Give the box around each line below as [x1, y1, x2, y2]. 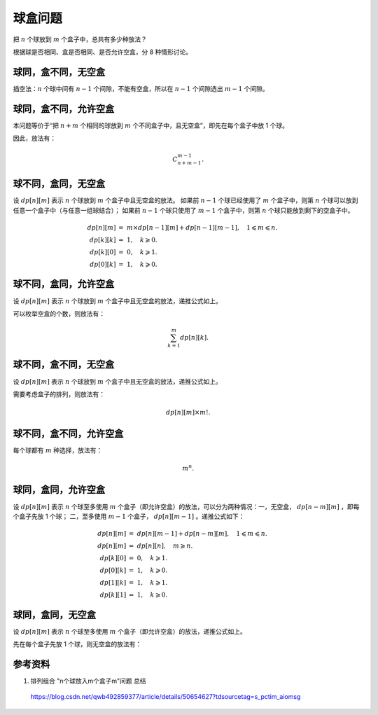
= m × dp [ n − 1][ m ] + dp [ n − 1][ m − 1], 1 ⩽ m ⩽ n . [118, 224, 278, 232]
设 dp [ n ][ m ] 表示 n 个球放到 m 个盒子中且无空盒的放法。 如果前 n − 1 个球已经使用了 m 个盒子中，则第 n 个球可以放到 [13, 196, 358, 204]
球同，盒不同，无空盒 [13, 66, 105, 78]
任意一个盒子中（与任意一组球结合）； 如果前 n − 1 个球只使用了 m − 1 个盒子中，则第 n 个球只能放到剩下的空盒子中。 [13, 206, 354, 214]
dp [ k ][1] [99, 591, 127, 599]
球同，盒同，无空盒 [13, 609, 96, 620]
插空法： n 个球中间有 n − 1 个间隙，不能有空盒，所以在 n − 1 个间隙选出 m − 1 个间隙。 [13, 84, 269, 92]
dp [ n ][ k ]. [179, 333, 209, 342]
